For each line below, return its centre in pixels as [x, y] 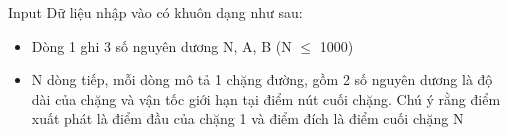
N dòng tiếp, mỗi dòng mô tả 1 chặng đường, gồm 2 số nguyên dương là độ [262, 79]
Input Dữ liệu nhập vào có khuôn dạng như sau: [155, 12]
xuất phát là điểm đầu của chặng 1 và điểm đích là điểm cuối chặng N [247, 118]
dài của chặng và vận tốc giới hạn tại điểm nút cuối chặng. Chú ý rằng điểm [266, 98]
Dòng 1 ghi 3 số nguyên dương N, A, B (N [161, 45]
